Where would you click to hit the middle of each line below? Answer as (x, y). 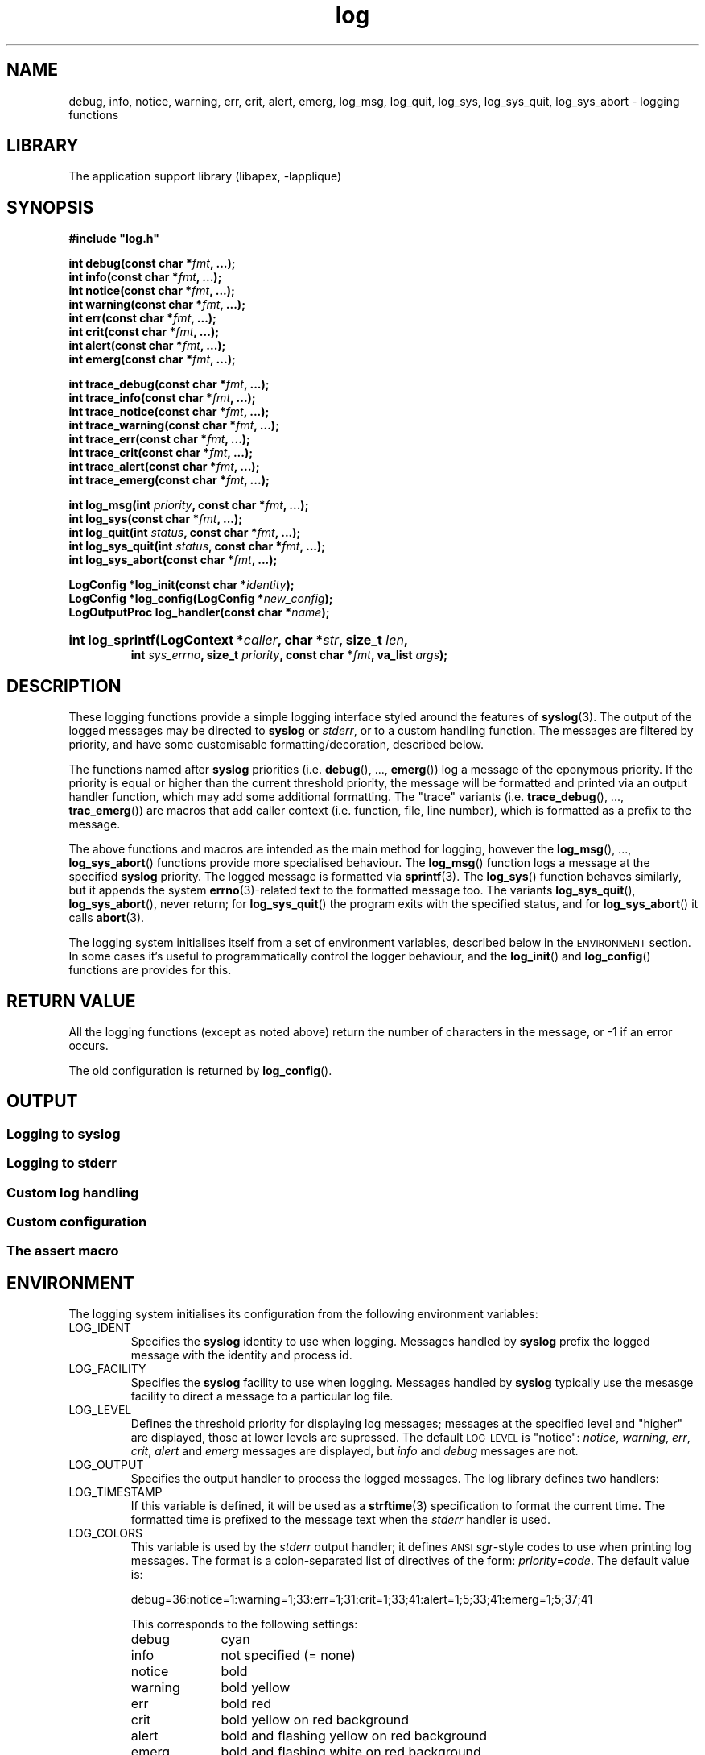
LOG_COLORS (106, 1533)
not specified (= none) (288, 1655)
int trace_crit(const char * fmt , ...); (161, 453)
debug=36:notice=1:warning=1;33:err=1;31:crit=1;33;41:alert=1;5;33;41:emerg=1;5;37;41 (362, 1599)
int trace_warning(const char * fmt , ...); (174, 425)
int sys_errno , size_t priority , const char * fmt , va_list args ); (289, 655)
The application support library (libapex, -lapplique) (205, 176)
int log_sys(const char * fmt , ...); (156, 519)
